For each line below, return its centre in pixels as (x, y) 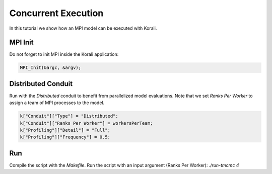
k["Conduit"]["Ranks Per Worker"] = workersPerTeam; (86, 123)
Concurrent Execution (56, 13)
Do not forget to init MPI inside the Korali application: (64, 54)
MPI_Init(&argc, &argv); (51, 68)
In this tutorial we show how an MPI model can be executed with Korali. (83, 28)
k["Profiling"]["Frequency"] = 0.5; (65, 137)
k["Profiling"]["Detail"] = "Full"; (65, 130)
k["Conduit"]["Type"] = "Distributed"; (69, 116)
